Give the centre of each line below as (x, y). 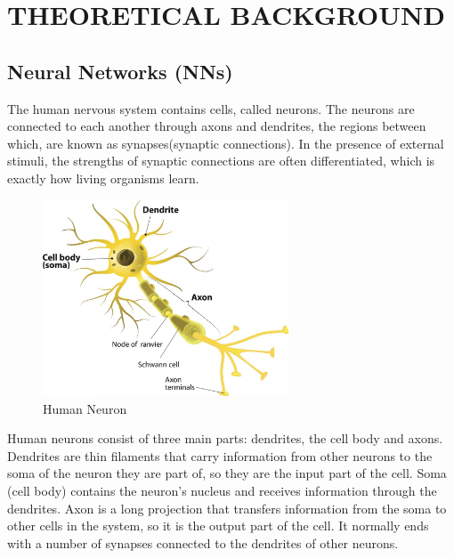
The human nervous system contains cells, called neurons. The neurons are (211, 108)
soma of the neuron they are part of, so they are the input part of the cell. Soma (227, 473)
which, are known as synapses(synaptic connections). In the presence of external (226, 143)
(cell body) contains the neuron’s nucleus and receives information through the (222, 490)
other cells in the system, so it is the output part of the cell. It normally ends (218, 526)
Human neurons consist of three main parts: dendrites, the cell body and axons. (225, 438)
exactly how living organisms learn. (103, 178)
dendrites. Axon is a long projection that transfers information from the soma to (227, 508)
